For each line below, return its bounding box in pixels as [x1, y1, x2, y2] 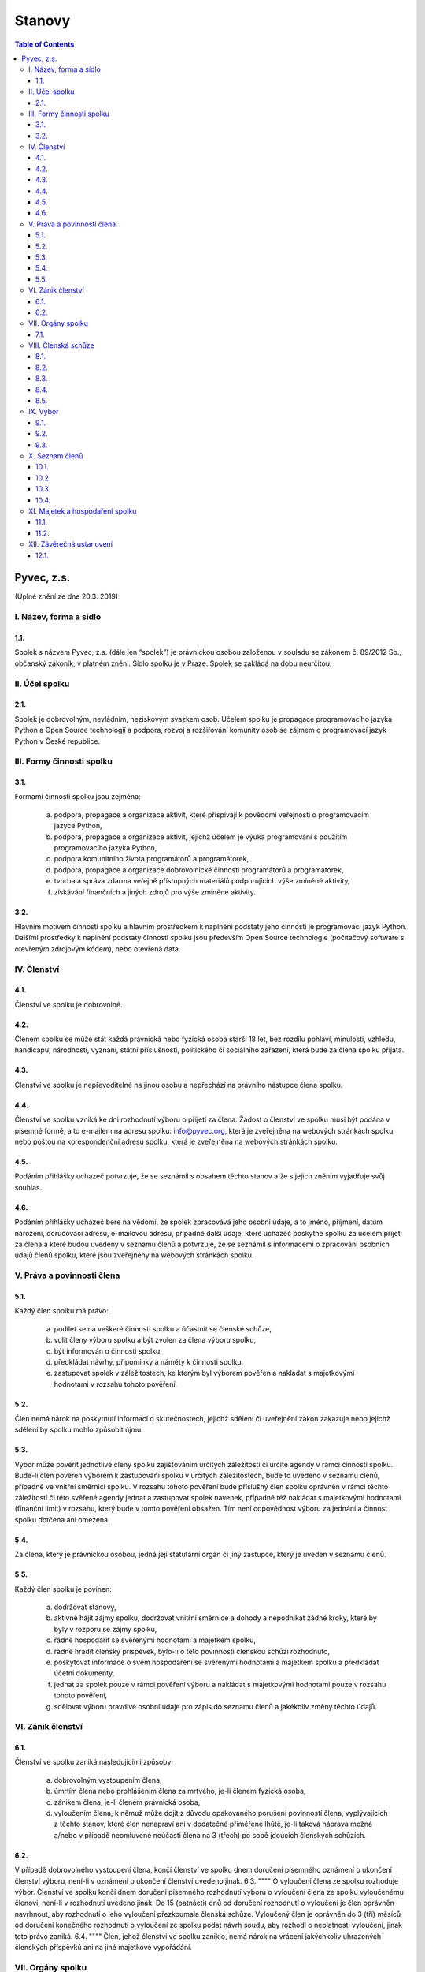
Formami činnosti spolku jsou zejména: [14, 792, 141, 801]
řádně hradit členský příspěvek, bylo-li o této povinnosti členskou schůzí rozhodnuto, [54, 1646, 331, 1656]
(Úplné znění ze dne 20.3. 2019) [14, 592, 119, 601]
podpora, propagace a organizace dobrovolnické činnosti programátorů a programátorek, [54, 865, 344, 875]
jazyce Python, [54, 821, 102, 831]
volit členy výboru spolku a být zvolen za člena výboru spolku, [54, 1335, 256, 1345]
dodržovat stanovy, [54, 1602, 117, 1612]
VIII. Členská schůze [28, 341, 94, 350]
